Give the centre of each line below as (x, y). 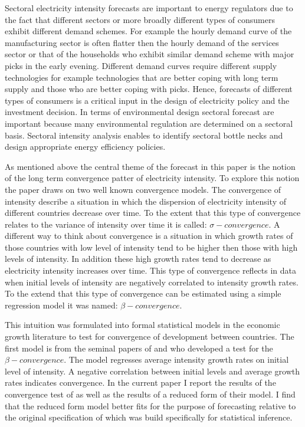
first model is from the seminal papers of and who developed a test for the (139, 348)
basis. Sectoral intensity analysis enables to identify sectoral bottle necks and (144, 135)
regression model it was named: (61, 305)
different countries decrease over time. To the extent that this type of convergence (153, 213)
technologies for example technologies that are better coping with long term (142, 77)
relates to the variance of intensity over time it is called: (106, 224)
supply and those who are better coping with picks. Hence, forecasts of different (149, 89)
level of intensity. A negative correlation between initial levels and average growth (152, 371)
